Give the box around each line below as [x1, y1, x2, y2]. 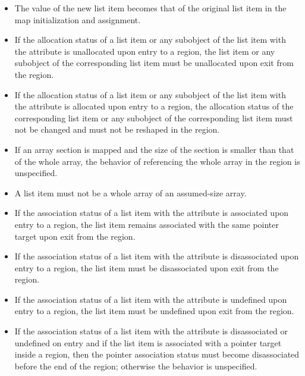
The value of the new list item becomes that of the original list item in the [14, 2, 287, 14]
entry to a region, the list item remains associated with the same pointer [14, 218, 279, 230]
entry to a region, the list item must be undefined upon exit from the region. [14, 305, 294, 317]
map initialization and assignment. [14, 13, 141, 26]
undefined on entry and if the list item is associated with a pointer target [14, 336, 282, 349]
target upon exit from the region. [14, 230, 136, 242]
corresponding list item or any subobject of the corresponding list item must [14, 111, 293, 124]
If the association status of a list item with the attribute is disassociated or [14, 325, 288, 337]
